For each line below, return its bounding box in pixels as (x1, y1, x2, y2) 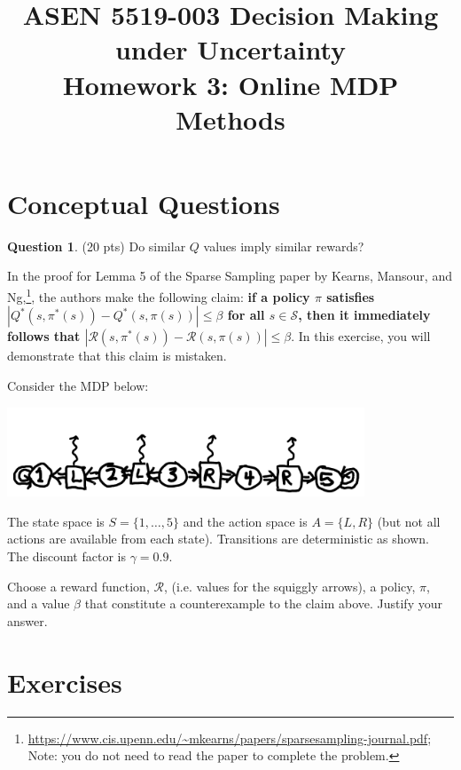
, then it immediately (298, 306, 431, 324)
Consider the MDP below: (7, 376, 149, 394)
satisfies (326, 287, 375, 306)
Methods (176, 100, 285, 137)
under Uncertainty (114, 31, 347, 67)
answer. (7, 611, 48, 630)
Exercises (7, 663, 122, 700)
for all (227, 306, 265, 324)
